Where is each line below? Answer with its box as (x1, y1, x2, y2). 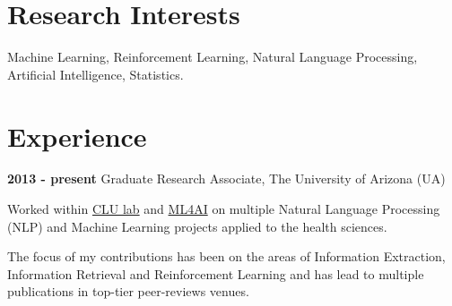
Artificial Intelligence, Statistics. (7, 64, 184, 83)
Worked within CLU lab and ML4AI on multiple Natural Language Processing (7, 200, 440, 218)
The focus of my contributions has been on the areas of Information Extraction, (7, 247, 446, 266)
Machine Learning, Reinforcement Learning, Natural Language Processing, (7, 47, 418, 66)
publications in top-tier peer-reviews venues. (7, 282, 249, 301)
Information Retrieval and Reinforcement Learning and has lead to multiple (7, 264, 424, 283)
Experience (7, 117, 147, 154)
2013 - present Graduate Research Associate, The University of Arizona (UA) (7, 169, 446, 188)
